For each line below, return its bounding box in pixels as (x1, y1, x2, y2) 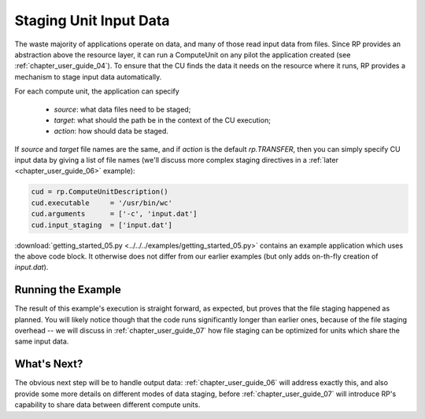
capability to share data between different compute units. (14, 400, 201, 410)
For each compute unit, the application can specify (14, 86, 180, 96)
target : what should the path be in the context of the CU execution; (54, 115, 272, 125)
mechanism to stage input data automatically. (14, 72, 162, 82)
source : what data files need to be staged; (54, 105, 191, 114)
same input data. (14, 336, 69, 346)
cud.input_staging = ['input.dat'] (31, 220, 173, 230)
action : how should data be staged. (54, 127, 169, 136)
